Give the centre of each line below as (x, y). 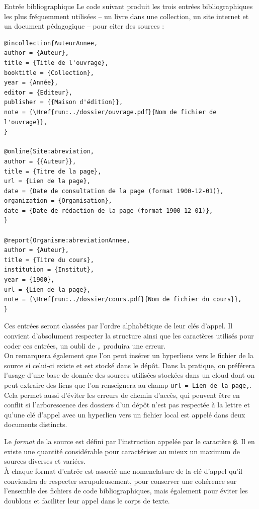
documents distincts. (36, 424)
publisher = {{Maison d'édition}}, (64, 102)
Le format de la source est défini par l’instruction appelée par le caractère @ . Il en (129, 441)
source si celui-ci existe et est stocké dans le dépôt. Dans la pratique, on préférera (130, 365)
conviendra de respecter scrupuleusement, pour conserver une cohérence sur (120, 481)
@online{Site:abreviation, (49, 152)
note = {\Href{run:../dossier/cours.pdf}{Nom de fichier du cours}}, (123, 300)
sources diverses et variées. (45, 461)
